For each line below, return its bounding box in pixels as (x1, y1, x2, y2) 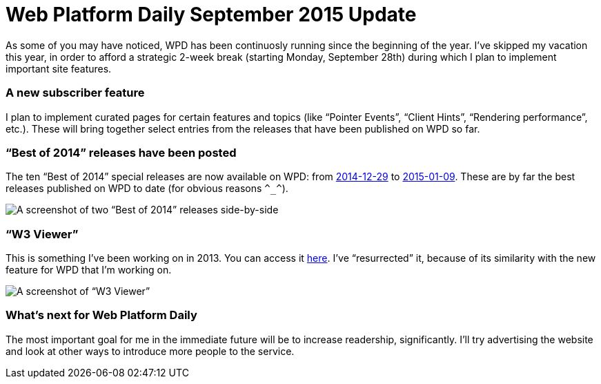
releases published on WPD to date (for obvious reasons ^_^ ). (6, 182, 288, 195)
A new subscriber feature (6, 86, 145, 100)
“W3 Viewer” (6, 227, 79, 241)
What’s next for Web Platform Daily (6, 308, 197, 323)
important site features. (6, 62, 112, 75)
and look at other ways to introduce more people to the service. (6, 345, 295, 357)
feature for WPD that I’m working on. (6, 264, 172, 276)
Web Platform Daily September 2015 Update (6, 3, 417, 26)
